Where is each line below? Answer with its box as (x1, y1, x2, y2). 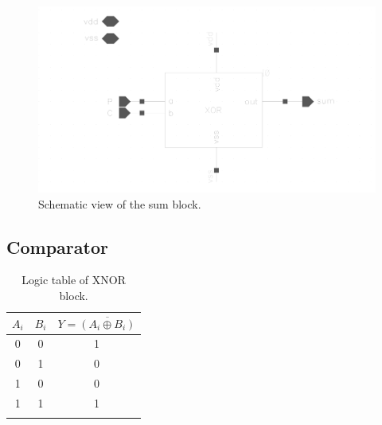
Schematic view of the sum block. (38, 195, 201, 212)
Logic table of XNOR (21, 271, 127, 288)
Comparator (6, 234, 108, 259)
